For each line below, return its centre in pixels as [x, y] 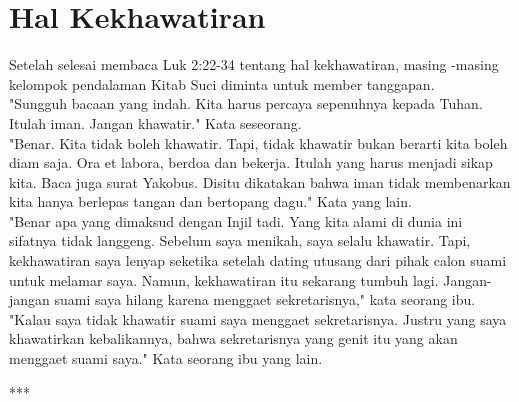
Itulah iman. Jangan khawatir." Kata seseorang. [155, 122]
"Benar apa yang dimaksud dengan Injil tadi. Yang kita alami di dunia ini [236, 220]
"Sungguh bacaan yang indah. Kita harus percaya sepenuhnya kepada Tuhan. [246, 103]
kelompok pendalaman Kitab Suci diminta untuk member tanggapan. [222, 83]
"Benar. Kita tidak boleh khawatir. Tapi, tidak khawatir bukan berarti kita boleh [258, 142]
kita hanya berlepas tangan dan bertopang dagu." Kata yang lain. [210, 201]
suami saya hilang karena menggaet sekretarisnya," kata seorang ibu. [265, 299]
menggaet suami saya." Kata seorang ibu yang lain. [166, 358]
